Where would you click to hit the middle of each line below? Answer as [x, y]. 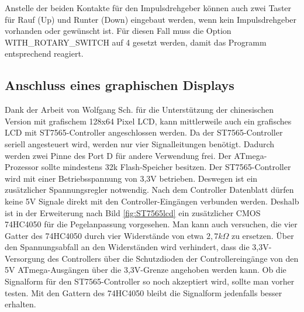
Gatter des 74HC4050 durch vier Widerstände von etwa [104, 235]
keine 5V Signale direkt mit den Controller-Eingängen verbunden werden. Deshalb [152, 201]
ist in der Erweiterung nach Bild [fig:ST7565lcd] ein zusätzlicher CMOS [133, 212]
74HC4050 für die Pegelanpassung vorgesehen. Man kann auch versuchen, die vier [151, 224]
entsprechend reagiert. [44, 53]
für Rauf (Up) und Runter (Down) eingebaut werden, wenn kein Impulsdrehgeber [151, 19]
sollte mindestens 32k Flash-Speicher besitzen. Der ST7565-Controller [166, 167]
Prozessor [22, 167]
